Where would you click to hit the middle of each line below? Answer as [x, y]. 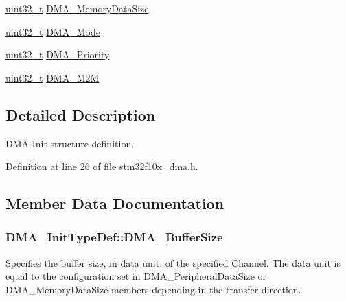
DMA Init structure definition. [70, 143]
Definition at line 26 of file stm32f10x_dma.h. [102, 166]
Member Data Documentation [115, 203]
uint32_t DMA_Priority [58, 55]
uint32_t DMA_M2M [53, 77]
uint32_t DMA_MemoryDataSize [77, 8]
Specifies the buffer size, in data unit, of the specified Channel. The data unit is [173, 262]
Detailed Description [81, 114]
